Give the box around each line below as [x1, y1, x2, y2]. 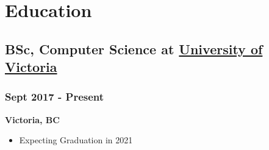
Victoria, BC [5, 113, 60, 126]
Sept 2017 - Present [5, 89, 104, 104]
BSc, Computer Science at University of [5, 39, 263, 58]
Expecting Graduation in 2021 [19, 134, 133, 146]
